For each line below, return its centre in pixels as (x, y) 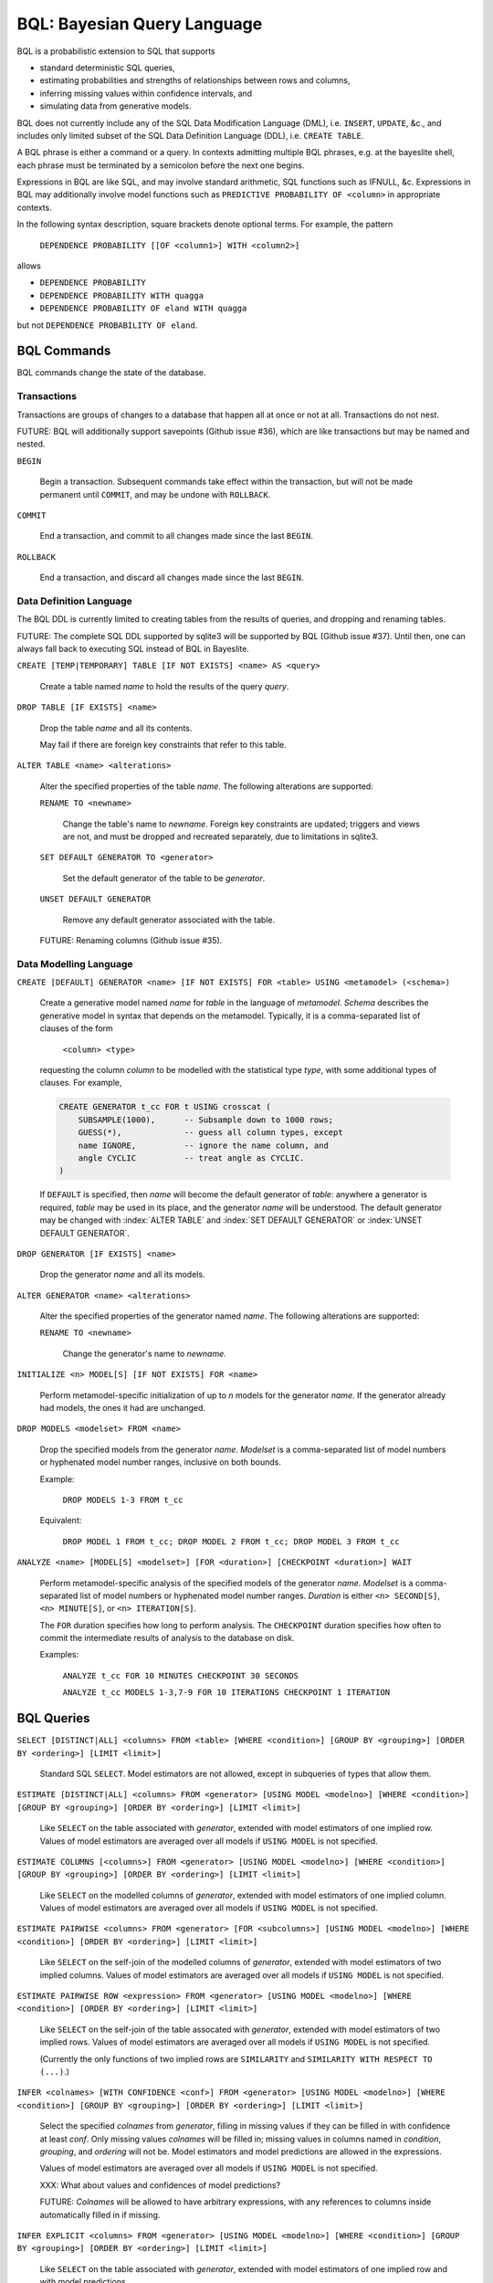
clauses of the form (76, 1028)
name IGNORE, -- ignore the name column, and (203, 1145)
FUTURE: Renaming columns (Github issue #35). (131, 940)
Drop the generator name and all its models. (122, 1275)
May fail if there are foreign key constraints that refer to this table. (163, 745)
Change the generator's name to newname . (145, 1353)
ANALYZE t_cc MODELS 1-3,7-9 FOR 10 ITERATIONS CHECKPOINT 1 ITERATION (226, 1693)
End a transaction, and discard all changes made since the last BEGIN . (172, 578)
